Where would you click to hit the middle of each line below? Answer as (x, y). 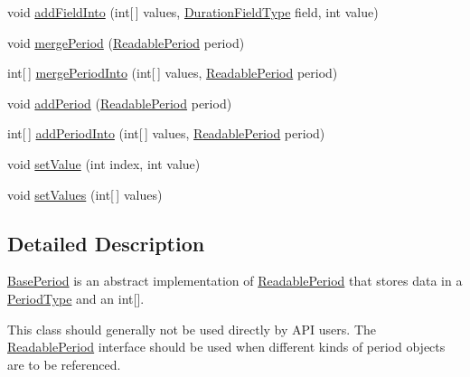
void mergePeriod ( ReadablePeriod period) (126, 42)
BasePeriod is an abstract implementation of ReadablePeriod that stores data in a (235, 281)
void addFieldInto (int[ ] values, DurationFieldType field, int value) (193, 12)
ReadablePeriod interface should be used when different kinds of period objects (226, 347)
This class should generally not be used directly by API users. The (192, 329)
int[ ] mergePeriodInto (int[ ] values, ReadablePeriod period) (173, 73)
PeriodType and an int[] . (76, 298)
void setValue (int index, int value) (104, 163)
